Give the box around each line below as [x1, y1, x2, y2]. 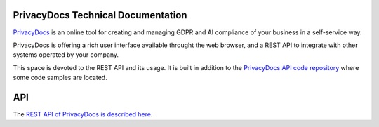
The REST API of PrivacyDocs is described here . [13, 109, 154, 119]
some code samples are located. [13, 74, 108, 82]
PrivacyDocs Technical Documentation [13, 9, 187, 21]
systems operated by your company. [13, 51, 119, 59]
